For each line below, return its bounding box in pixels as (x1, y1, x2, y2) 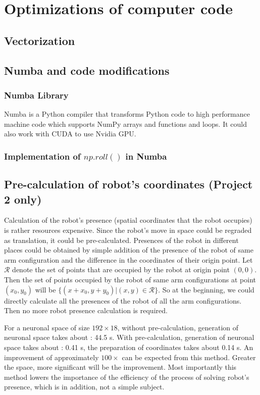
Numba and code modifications (4, 62, 170, 78)
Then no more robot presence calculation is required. (4, 305, 168, 316)
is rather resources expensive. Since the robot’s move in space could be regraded (4, 224, 252, 235)
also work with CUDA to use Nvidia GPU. (4, 128, 136, 139)
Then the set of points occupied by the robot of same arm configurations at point (4, 274, 256, 284)
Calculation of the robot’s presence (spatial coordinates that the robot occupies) (4, 215, 252, 225)
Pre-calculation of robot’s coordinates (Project (4, 176, 253, 192)
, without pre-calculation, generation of (117, 322, 239, 332)
